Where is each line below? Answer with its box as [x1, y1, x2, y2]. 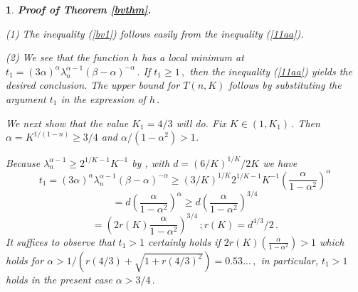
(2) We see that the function [6, 50, 129, 65]
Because [6, 155, 41, 170]
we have [263, 155, 298, 170]
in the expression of [60, 91, 146, 106]
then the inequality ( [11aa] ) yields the [189, 63, 352, 78]
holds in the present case [6, 271, 112, 286]
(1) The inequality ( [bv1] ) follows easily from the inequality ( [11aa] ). [6, 26, 304, 40]
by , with [132, 155, 170, 170]
